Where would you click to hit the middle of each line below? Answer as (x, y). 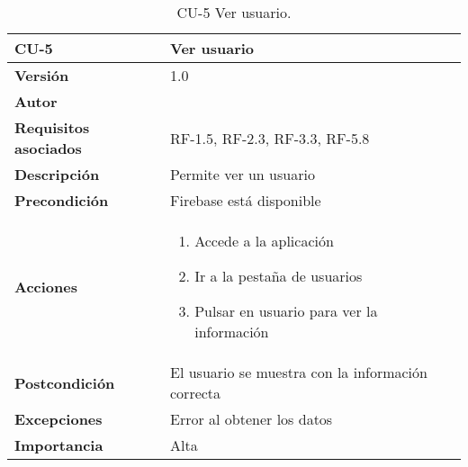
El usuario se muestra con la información (299, 372)
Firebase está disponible (246, 200)
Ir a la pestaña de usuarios (279, 276)
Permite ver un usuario (243, 174)
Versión (42, 75)
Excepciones (58, 419)
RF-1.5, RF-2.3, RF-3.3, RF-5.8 (270, 138)
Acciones (46, 286)
